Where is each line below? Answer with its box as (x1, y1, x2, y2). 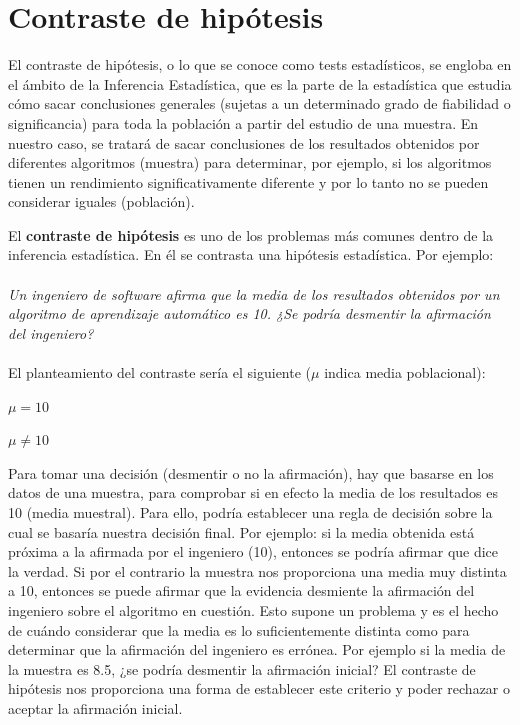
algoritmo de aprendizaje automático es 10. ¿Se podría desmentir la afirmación (8, 303, 491, 324)
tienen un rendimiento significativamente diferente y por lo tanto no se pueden (8, 171, 489, 192)
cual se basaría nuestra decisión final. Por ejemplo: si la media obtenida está (8, 521, 475, 542)
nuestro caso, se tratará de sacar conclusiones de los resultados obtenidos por (8, 132, 480, 153)
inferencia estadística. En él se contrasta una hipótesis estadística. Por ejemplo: (8, 244, 494, 265)
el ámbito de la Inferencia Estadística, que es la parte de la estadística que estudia (8, 73, 512, 94)
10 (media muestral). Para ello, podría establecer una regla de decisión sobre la (8, 502, 493, 522)
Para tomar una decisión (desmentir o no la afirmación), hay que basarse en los (8, 462, 494, 483)
